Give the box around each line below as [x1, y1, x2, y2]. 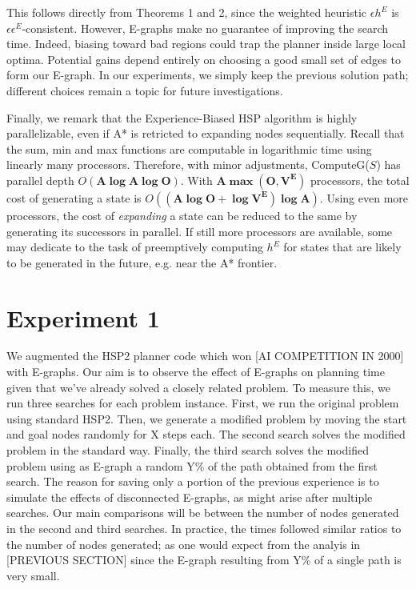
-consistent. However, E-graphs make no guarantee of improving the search [22, 19, 388, 36]
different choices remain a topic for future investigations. [6, 82, 283, 98]
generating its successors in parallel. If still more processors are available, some [6, 222, 393, 239]
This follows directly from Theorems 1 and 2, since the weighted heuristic [6, 4, 367, 20]
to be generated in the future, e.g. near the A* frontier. [6, 254, 278, 270]
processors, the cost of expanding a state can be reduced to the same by [6, 206, 358, 223]
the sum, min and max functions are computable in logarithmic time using [6, 140, 372, 157]
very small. [6, 567, 60, 583]
